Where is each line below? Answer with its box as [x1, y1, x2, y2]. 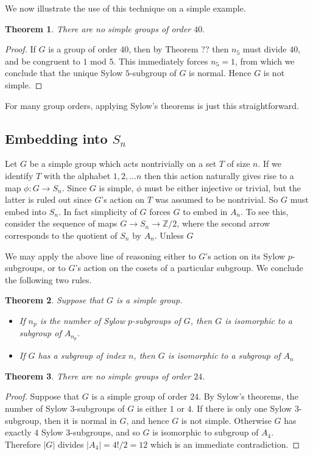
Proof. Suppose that [5, 390, 80, 403]
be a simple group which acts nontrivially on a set [29, 157, 217, 170]
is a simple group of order [91, 390, 188, 403]
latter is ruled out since [5, 193, 92, 206]
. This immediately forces [113, 54, 208, 67]
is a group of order [48, 43, 118, 55]
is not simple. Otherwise [181, 414, 272, 426]
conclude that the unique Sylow [5, 66, 123, 79]
